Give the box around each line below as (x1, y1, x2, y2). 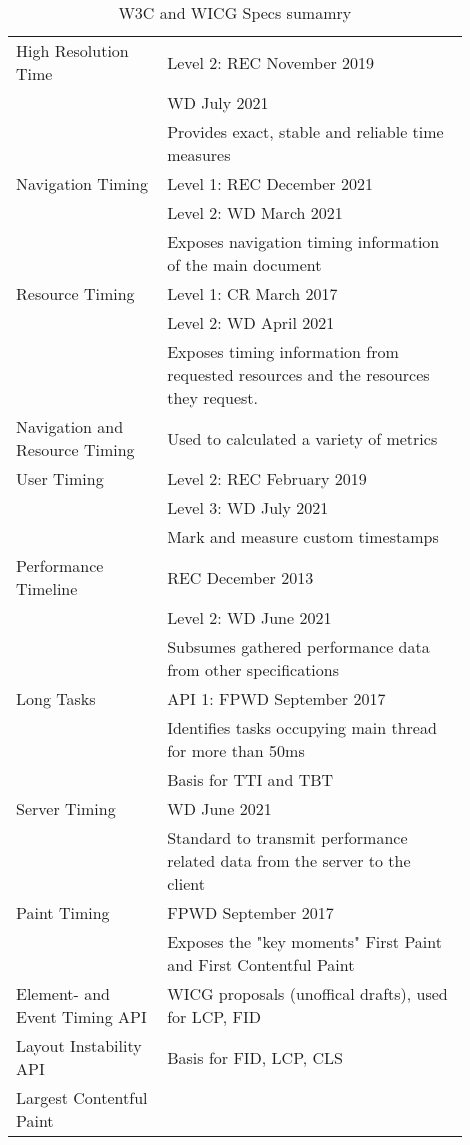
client (167, 872, 205, 895)
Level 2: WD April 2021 (167, 311, 335, 334)
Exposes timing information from (167, 340, 399, 363)
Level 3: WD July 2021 (167, 496, 329, 519)
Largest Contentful (16, 1086, 148, 1109)
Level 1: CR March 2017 (167, 282, 338, 305)
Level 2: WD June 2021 (167, 606, 332, 629)
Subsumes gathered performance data (167, 635, 430, 658)
